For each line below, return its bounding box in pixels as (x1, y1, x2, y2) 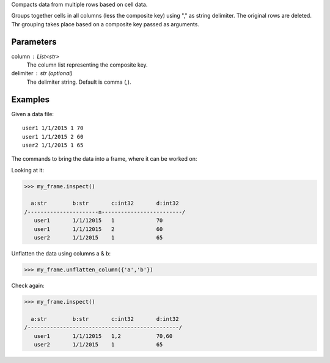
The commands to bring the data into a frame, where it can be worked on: (11, 155, 197, 163)
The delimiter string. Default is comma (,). (26, 78, 131, 86)
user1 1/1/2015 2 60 (22, 133, 84, 140)
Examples (11, 94, 50, 105)
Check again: (11, 282, 45, 289)
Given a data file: (11, 110, 54, 117)
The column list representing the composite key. (26, 61, 148, 68)
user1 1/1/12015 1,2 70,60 (34, 332, 173, 339)
